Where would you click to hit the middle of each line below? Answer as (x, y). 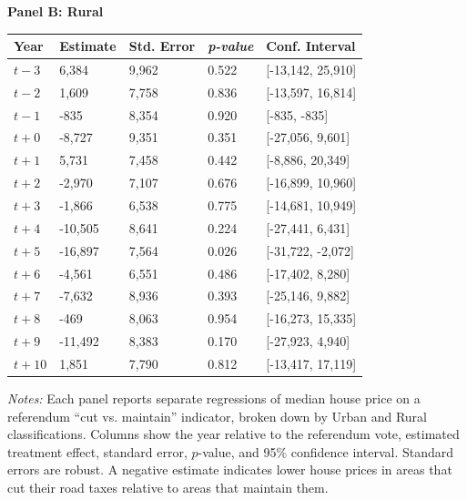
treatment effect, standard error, (97, 451)
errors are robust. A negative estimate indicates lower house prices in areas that (230, 469)
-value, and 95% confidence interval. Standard (326, 451)
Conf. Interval (311, 46)
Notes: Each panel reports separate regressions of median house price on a (214, 398)
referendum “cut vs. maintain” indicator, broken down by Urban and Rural (218, 416)
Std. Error (162, 46)
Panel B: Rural (56, 11)
